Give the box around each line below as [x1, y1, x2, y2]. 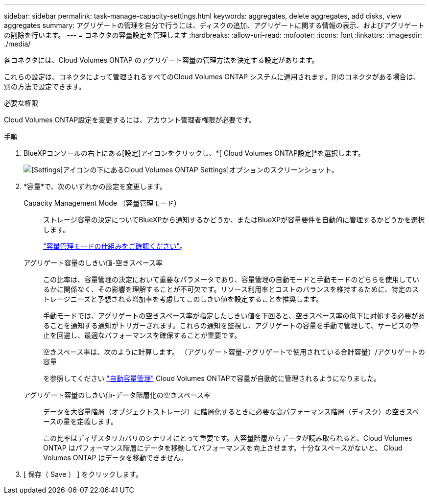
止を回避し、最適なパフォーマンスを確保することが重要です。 [43, 331, 241, 339]
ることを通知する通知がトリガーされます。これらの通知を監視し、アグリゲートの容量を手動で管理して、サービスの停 [43, 321, 419, 330]
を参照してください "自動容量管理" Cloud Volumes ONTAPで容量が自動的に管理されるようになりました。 [43, 374, 381, 382]
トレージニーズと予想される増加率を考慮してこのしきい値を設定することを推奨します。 [43, 295, 323, 303]
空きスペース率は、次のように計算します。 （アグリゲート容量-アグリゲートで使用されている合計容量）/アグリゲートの [43, 348, 425, 356]
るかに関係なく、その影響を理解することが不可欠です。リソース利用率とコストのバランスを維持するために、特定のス [43, 285, 419, 293]
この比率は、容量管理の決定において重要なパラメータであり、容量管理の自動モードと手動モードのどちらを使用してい [43, 275, 420, 284]
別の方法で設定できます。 [4, 82, 86, 91]
